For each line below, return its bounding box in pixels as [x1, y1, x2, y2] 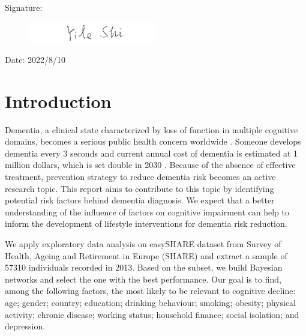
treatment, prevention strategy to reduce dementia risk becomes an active [5, 170, 276, 182]
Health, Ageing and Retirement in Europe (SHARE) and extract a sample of [5, 249, 287, 262]
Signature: [5, 1, 43, 13]
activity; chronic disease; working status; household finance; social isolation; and [5, 308, 299, 320]
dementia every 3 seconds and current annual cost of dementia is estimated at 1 [5, 146, 298, 159]
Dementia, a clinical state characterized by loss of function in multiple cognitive [5, 123, 298, 136]
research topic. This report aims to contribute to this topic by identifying [5, 182, 274, 194]
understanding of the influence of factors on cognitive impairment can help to [5, 205, 289, 218]
